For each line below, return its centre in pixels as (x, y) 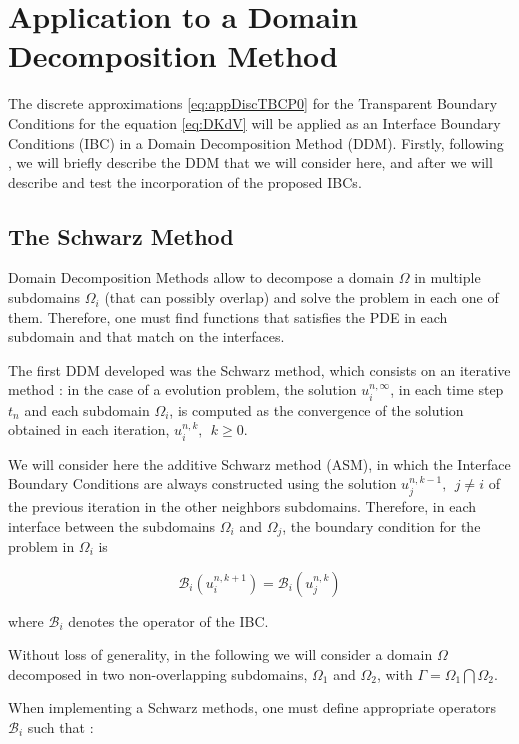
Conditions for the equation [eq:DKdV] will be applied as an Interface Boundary (254, 122)
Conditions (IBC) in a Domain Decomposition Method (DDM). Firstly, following (256, 142)
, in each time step (447, 389)
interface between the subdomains (112, 525)
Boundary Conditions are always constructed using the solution (202, 483)
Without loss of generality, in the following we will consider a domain (220, 654)
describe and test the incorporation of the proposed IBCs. (185, 181)
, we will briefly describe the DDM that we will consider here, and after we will (250, 162)
